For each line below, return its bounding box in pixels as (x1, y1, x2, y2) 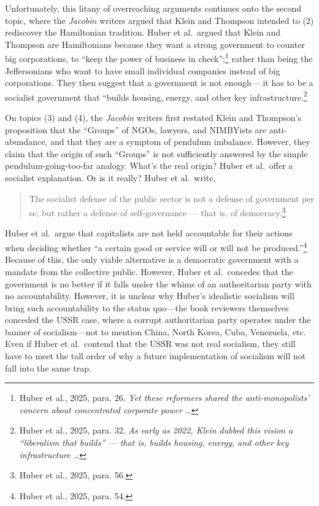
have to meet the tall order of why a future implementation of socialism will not (5, 349, 306, 362)
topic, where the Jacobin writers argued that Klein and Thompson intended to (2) (5, 14, 314, 26)
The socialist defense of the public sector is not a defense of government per (29, 192, 314, 204)
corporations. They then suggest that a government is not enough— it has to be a (5, 76, 313, 89)
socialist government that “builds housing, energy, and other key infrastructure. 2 (5, 88, 307, 103)
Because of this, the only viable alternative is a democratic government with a (5, 253, 299, 266)
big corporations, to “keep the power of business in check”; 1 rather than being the (5, 50, 313, 65)
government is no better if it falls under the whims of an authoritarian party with (5, 277, 312, 290)
